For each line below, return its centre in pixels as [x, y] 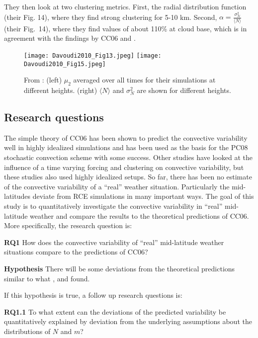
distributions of [27, 331]
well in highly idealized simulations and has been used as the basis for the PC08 [126, 147]
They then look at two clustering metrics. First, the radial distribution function [125, 6]
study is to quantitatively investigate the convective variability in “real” [113, 206]
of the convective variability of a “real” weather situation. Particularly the [117, 186]
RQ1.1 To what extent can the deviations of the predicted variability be [115, 311]
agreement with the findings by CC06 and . [70, 38]
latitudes [17, 196]
